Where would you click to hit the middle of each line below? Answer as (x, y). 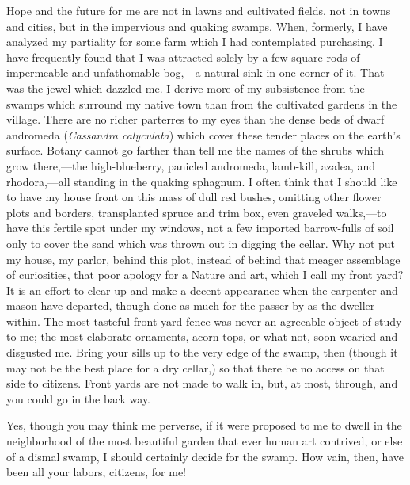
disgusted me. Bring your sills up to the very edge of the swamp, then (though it (202, 352)
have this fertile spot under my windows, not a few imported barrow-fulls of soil (200, 228)
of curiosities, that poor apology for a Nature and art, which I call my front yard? (205, 275)
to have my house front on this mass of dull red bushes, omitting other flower (194, 197)
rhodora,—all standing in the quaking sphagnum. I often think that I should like (202, 181)
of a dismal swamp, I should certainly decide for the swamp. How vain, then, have (205, 456)
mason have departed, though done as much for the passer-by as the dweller (191, 306)
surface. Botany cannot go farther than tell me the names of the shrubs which (196, 150)
